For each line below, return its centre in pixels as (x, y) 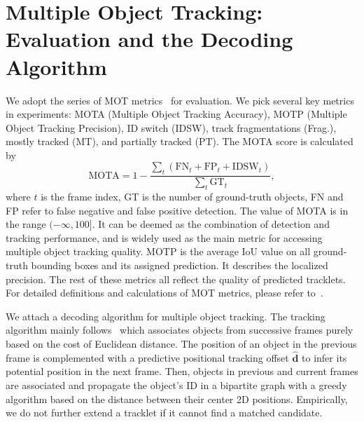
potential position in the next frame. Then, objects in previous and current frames (182, 371)
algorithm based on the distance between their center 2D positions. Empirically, (177, 399)
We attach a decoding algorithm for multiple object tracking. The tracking (166, 316)
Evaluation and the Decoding (149, 39)
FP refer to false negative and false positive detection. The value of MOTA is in (177, 210)
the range (26, 224)
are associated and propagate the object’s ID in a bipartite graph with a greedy (176, 385)
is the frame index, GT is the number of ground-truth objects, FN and (192, 197)
